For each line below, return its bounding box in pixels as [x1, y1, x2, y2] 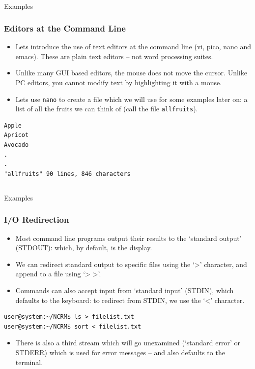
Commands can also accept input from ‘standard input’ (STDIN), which [15, 285, 234, 296]
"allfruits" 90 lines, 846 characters [4, 170, 131, 177]
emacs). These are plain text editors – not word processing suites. [15, 51, 213, 61]
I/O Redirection [4, 213, 69, 226]
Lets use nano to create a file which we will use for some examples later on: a [15, 94, 248, 104]
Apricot [4, 132, 29, 139]
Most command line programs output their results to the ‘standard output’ [15, 233, 242, 243]
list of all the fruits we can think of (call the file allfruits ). [15, 103, 198, 114]
